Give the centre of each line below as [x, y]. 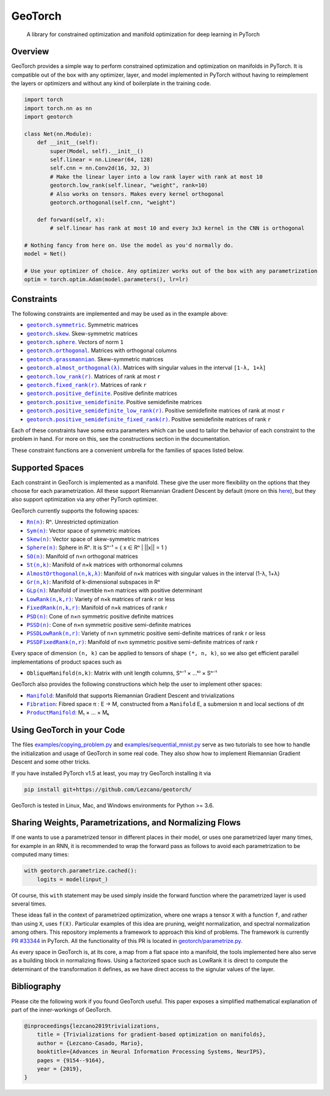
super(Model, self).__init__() [97, 151]
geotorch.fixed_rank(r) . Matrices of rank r [86, 385]
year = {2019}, [60, 1069]
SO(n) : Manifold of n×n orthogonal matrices [82, 556]
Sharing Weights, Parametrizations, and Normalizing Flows [126, 823]
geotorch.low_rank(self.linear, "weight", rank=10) [129, 186]
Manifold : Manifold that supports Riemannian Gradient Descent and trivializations [130, 696]
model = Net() [45, 254]
